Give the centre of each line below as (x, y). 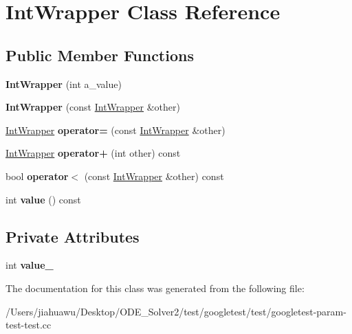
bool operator (37, 176)
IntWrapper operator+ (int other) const (93, 153)
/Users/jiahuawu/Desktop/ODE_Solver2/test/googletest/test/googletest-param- (176, 311)
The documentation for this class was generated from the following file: (155, 288)
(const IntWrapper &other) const (154, 176)
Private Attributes (73, 236)
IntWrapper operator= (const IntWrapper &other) (115, 130)
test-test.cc (29, 325)
